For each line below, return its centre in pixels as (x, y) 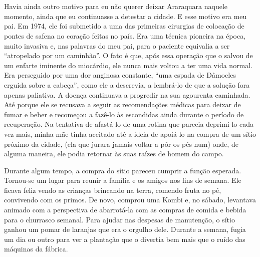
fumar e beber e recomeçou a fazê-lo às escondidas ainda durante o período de (124, 114)
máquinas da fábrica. (36, 249)
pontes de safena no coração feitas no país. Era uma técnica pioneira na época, (125, 35)
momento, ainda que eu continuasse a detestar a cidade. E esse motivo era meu (125, 16)
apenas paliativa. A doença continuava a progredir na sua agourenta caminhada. (127, 94)
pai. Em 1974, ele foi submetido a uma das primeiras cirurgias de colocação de (124, 26)
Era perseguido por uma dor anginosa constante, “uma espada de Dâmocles (120, 75)
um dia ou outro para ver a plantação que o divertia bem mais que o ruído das (125, 239)
